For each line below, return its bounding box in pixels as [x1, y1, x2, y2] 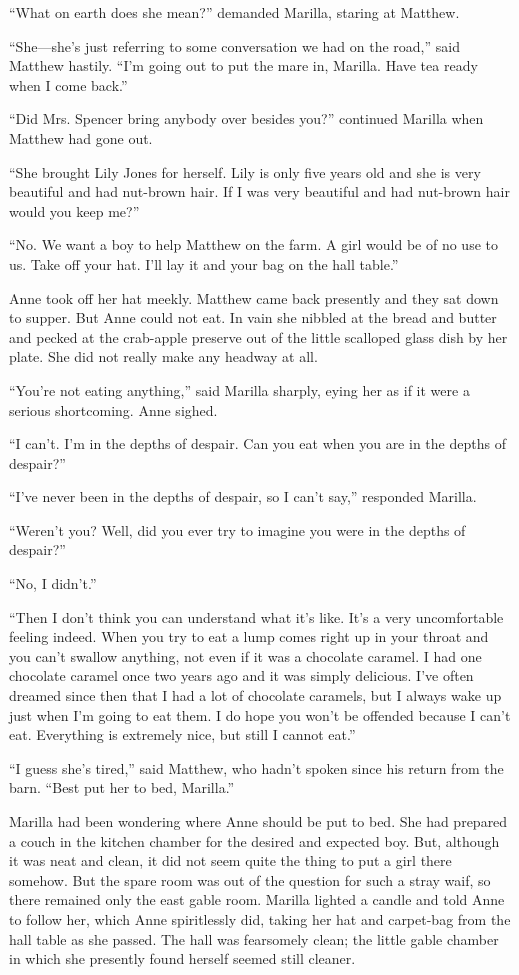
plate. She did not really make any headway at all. [9, 346, 318, 367]
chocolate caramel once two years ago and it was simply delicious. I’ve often [9, 665, 474, 686]
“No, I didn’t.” [9, 573, 97, 594]
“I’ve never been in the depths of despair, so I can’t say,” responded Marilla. [9, 486, 477, 507]
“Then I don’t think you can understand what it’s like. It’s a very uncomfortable [9, 606, 504, 627]
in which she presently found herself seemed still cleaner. [9, 948, 356, 969]
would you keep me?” [9, 200, 140, 221]
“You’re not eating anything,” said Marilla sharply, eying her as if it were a [9, 379, 470, 400]
